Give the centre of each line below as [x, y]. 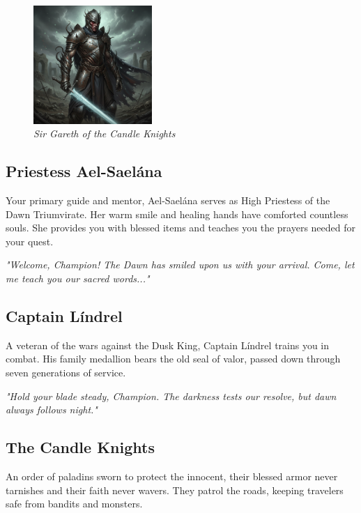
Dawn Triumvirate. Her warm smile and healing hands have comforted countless [177, 214]
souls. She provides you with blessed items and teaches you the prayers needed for [181, 228]
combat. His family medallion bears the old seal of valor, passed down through [173, 359]
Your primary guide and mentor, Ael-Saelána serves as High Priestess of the [168, 200]
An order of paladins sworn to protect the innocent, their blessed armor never [172, 476]
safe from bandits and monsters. [74, 504]
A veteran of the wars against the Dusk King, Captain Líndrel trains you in [168, 345]
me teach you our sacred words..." [78, 278]
